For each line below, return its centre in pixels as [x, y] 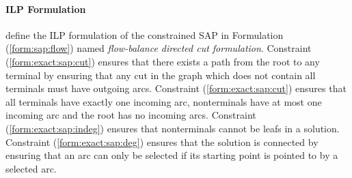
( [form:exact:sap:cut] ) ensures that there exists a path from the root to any [163, 61]
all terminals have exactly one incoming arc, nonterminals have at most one [164, 101]
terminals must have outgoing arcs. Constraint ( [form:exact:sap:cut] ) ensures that [176, 88]
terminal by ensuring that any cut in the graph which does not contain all [161, 75]
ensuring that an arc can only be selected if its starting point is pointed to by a [172, 155]
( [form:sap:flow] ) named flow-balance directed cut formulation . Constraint [159, 48]
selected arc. [31, 168]
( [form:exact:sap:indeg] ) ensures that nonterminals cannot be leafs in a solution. [173, 128]
